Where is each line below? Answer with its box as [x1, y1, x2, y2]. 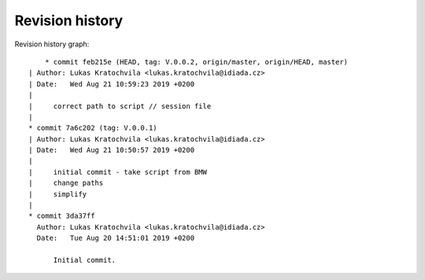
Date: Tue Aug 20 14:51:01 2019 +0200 [36, 234, 195, 243]
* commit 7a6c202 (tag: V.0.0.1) [28, 123, 157, 133]
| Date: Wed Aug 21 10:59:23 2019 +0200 [28, 79, 195, 88]
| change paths [28, 179, 104, 188]
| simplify [28, 190, 87, 198]
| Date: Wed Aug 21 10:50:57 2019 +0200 [28, 146, 195, 155]
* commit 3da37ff [28, 212, 95, 220]
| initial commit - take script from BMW [28, 168, 208, 176]
